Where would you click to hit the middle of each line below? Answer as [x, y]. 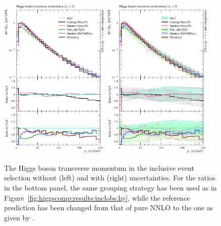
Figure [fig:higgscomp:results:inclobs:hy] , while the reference [97, 197]
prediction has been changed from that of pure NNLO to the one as [109, 208]
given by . [19, 217]
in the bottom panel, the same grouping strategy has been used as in [111, 188]
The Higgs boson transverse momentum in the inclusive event [99, 167]
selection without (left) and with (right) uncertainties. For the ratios [110, 178]
